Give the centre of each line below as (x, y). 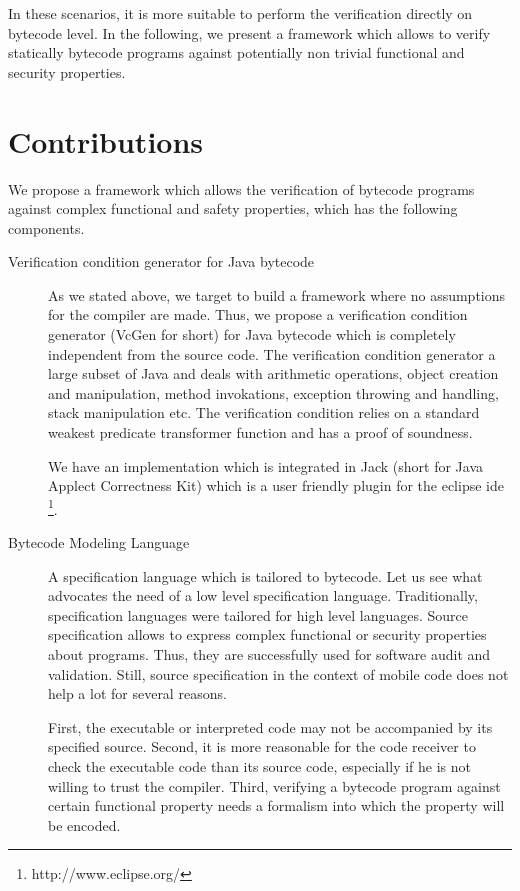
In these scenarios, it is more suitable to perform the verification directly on (240, 13)
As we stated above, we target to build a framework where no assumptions (277, 294)
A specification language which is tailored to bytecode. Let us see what (265, 575)
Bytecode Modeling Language (99, 542)
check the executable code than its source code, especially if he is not (260, 766)
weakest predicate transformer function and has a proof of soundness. (260, 432)
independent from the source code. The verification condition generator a (272, 353)
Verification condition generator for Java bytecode (161, 261)
